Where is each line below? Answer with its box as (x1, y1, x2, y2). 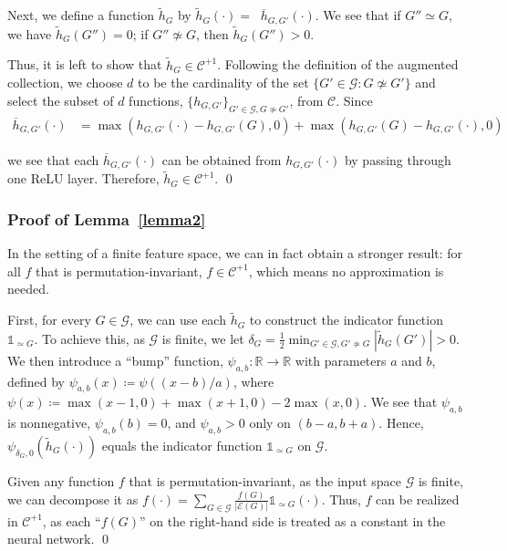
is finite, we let (161, 328, 244, 348)
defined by (7, 371, 66, 390)
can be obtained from (161, 150, 282, 169)
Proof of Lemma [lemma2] (7, 207, 206, 230)
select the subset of (7, 90, 114, 109)
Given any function (7, 471, 115, 490)
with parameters (295, 350, 387, 369)
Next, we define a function (7, 5, 154, 25)
